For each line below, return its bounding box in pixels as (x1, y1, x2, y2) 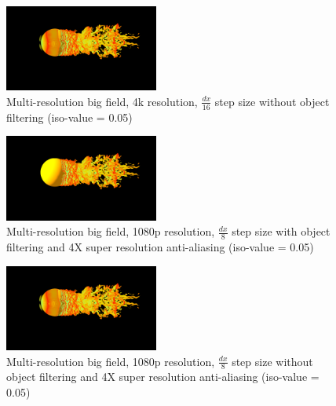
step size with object (232, 223, 331, 240)
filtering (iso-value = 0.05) (6, 108, 133, 125)
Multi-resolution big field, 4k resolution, (6, 93, 198, 109)
